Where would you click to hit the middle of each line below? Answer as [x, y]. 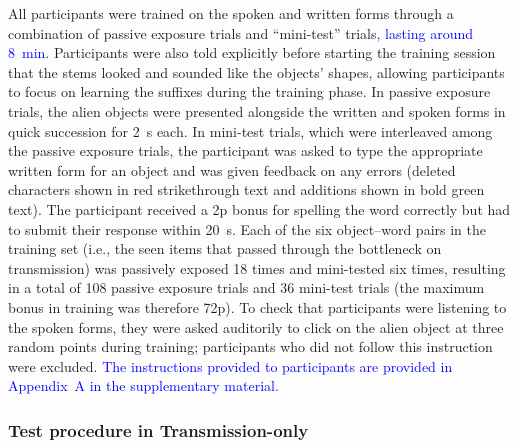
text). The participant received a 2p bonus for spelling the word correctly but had [259, 208]
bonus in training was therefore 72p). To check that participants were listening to [257, 306]
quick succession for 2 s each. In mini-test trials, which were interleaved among [250, 130]
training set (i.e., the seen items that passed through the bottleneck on [225, 248]
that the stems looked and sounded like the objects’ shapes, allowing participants [256, 71]
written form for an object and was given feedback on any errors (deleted [232, 169]
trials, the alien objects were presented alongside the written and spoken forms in [257, 110]
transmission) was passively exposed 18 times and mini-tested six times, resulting [257, 267]
